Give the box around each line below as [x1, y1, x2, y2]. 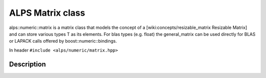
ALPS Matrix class [9, 7, 86, 18]
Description [9, 60, 46, 68]
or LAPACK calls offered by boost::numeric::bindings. [9, 38, 117, 44]
